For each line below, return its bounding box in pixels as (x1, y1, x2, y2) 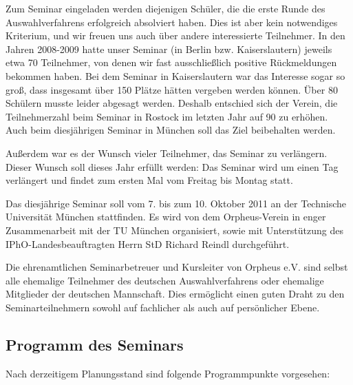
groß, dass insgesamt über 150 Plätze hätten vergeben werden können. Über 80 (6, 82, 338, 96)
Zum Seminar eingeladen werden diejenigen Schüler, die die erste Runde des (6, 1, 325, 15)
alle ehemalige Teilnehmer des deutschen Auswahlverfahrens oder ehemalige (6, 273, 324, 287)
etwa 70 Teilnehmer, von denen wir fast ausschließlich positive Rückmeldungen (6, 55, 337, 70)
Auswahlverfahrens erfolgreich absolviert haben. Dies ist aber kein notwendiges (6, 14, 338, 29)
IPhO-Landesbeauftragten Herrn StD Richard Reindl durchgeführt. (6, 236, 290, 251)
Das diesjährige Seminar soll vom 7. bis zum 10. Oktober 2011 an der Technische (6, 196, 346, 210)
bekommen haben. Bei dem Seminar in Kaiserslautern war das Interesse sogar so (6, 68, 345, 83)
